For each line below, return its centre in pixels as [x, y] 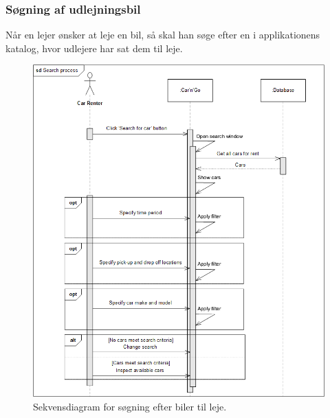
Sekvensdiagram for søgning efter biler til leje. [130, 406]
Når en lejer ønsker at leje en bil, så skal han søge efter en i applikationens [163, 35]
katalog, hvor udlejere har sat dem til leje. [94, 48]
